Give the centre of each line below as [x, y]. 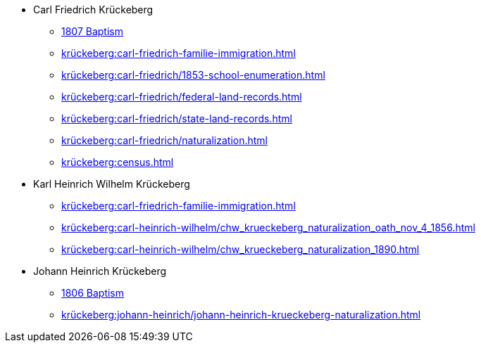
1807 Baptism [92, 31]
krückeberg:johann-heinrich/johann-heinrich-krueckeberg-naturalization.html [241, 315]
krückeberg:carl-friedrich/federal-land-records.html [182, 97]
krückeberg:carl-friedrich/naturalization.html [164, 140]
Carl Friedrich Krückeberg [93, 9]
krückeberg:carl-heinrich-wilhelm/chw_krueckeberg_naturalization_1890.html [241, 249]
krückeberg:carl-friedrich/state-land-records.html [177, 118]
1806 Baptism [93, 293]
